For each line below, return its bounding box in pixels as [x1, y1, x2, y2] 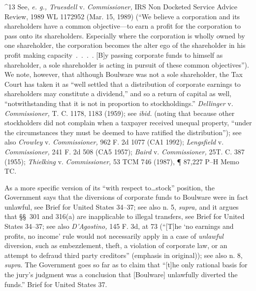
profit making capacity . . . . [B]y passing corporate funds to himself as [4, 49, 223, 60]
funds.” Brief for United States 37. [4, 279, 107, 289]
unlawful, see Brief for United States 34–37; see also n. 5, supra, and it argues [4, 201, 239, 212]
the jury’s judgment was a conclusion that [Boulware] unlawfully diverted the [4, 269, 238, 280]
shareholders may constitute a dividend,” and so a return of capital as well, [4, 88, 231, 99]
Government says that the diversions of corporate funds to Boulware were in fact [4, 192, 249, 202]
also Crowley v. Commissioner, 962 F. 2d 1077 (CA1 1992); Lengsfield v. [4, 137, 224, 147]
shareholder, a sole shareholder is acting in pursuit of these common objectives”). [4, 59, 249, 70]
